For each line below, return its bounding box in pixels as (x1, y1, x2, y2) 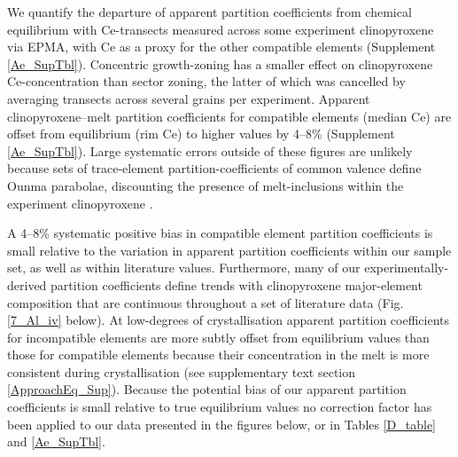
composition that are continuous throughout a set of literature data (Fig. (7, 293, 404, 311)
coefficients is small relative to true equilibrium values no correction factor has (7, 398, 432, 416)
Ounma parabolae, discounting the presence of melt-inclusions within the (7, 176, 404, 194)
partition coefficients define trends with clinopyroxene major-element (50, 275, 423, 294)
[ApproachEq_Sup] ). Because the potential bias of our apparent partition (7, 380, 407, 398)
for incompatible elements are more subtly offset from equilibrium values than (7, 327, 430, 346)
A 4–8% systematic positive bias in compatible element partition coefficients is (7, 224, 433, 242)
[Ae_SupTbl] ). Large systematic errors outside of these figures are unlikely (7, 141, 413, 160)
